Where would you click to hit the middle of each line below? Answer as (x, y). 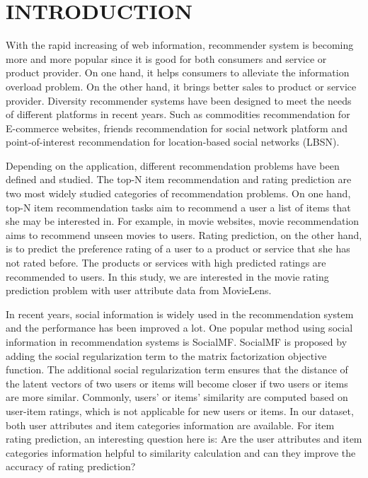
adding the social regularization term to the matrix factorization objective (166, 355)
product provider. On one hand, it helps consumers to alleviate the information (178, 72)
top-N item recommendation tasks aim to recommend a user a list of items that (178, 207)
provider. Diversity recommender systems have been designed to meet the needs (179, 100)
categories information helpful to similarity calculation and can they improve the (181, 452)
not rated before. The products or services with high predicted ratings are (166, 263)
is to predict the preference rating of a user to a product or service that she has (178, 249)
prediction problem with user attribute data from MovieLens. (139, 290)
